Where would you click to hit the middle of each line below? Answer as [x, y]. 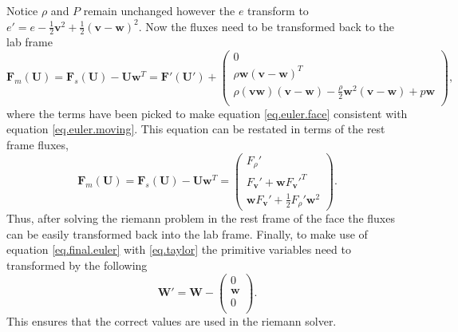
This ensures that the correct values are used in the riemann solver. [172, 320]
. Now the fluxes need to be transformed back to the [267, 26]
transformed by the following [77, 265]
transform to [278, 10]
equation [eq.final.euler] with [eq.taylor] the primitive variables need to [179, 249]
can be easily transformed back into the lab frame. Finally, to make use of [187, 233]
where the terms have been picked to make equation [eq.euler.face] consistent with [207, 113]
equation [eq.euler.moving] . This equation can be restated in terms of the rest [196, 129]
